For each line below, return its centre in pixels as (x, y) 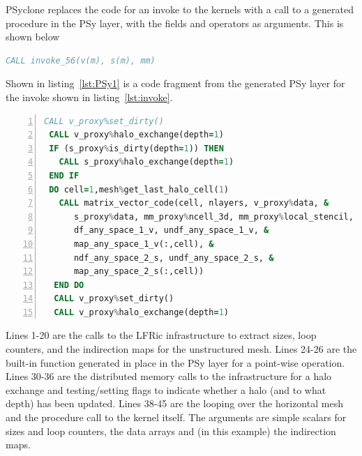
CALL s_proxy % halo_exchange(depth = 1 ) (146, 162)
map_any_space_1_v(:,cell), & (144, 244)
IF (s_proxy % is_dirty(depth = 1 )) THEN (136, 148)
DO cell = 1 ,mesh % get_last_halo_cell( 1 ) (139, 189)
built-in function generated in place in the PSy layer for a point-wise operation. (175, 362)
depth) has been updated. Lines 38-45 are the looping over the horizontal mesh (174, 403)
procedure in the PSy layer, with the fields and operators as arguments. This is (175, 23)
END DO (69, 285)
